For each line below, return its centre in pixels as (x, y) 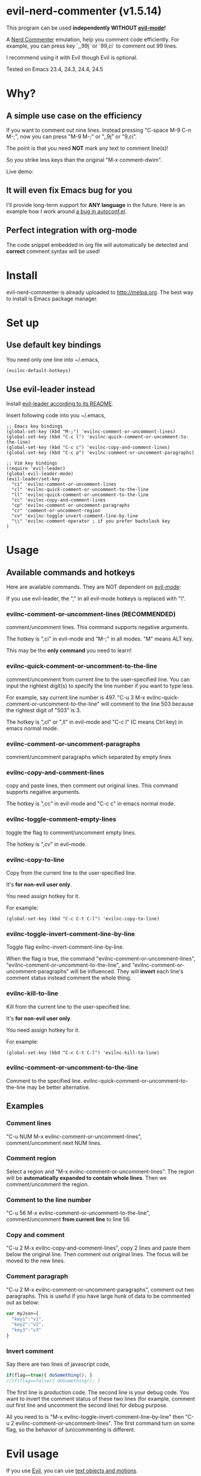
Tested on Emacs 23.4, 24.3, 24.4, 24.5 (55, 69)
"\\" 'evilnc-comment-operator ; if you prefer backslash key (91, 521)
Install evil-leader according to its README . (60, 404)
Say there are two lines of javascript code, (58, 1364)
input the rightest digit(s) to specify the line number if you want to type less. (100, 686)
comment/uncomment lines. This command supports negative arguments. (97, 627)
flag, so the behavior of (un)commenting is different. (71, 1430)
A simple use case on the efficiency (74, 116)
